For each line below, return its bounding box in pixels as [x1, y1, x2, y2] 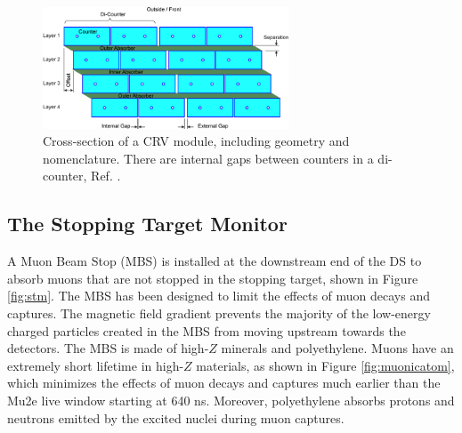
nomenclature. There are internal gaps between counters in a [43, 148, 374, 167]
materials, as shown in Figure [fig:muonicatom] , [196, 356, 455, 374]
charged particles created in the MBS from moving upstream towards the [7, 321, 406, 340]
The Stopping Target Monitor [7, 210, 288, 237]
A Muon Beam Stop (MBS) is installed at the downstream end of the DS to [7, 252, 422, 270]
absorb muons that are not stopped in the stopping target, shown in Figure [7, 269, 418, 287]
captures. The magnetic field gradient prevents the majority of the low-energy [7, 304, 431, 323]
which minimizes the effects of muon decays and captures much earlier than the [7, 373, 441, 392]
